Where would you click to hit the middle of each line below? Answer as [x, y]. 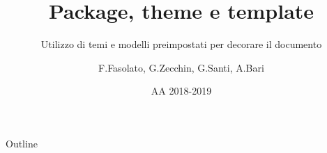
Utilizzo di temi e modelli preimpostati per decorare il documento [181, 44]
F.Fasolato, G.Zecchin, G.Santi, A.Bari [181, 67]
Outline [22, 143]
